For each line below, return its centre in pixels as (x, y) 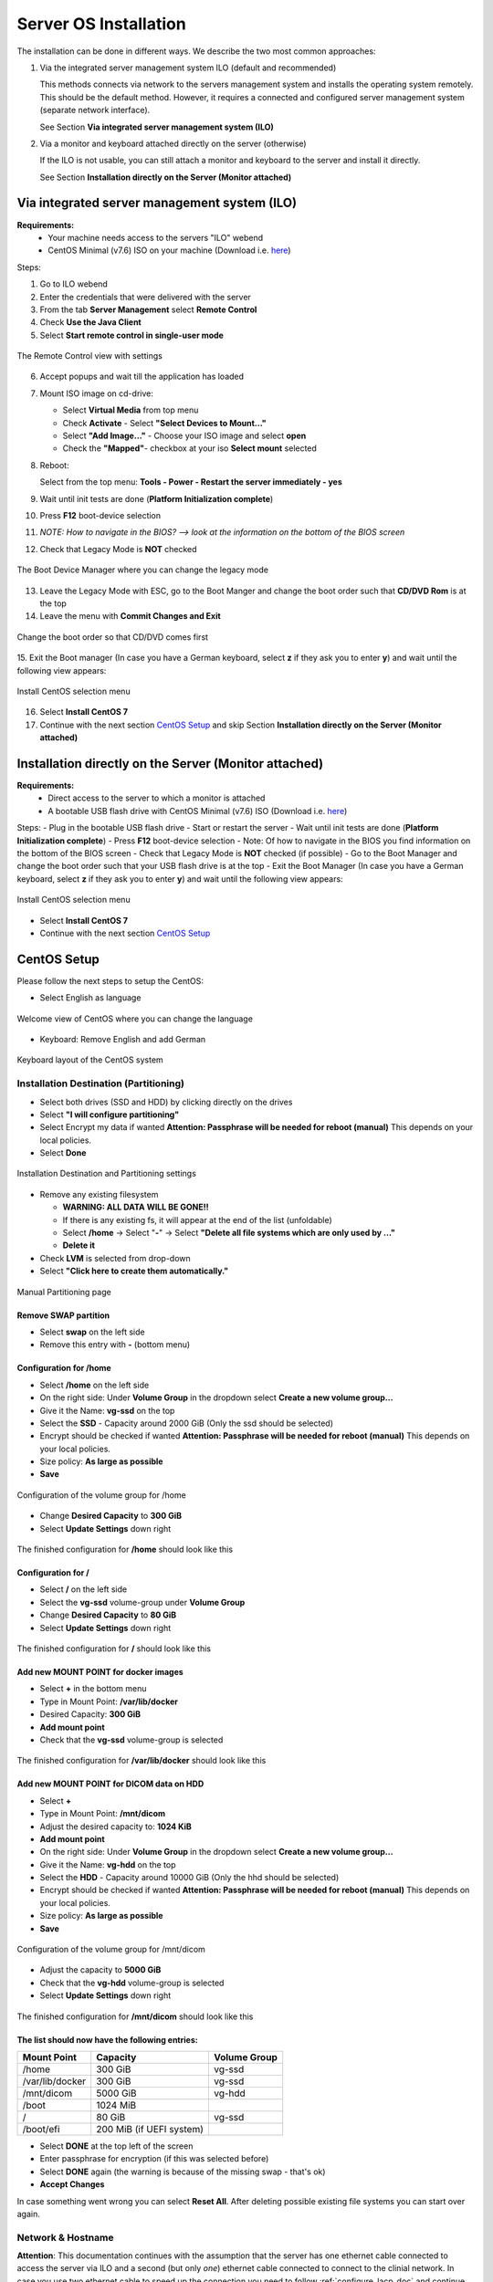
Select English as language (90, 998)
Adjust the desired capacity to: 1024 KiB (115, 1827)
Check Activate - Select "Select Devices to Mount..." (164, 423)
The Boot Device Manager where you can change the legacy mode (143, 570)
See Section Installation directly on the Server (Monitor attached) (166, 177)
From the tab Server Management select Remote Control (148, 309)
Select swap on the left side (92, 1332)
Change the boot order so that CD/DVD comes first (113, 637)
